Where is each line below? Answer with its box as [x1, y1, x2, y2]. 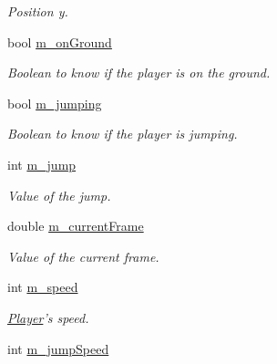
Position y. [7, 2, 68, 20]
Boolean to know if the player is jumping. [7, 124, 238, 143]
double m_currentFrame [7, 216, 144, 235]
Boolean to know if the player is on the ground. [7, 63, 271, 82]
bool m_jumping [7, 93, 102, 112]
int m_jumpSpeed [7, 338, 109, 358]
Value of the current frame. [7, 246, 159, 265]
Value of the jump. [7, 185, 111, 204]
